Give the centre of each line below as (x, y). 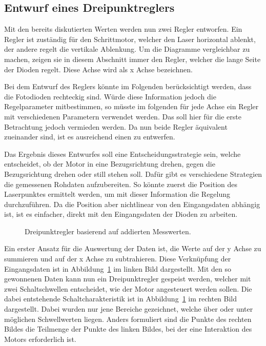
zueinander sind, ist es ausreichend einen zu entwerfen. (90, 137)
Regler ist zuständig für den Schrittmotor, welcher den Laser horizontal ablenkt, (130, 39)
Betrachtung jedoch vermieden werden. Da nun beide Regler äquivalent (116, 126)
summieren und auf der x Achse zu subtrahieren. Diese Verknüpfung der (118, 259)
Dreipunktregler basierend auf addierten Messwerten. (108, 231)
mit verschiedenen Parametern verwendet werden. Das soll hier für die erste (123, 116)
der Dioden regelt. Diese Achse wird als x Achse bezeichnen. (98, 69)
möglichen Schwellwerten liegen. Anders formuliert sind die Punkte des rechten (128, 319)
